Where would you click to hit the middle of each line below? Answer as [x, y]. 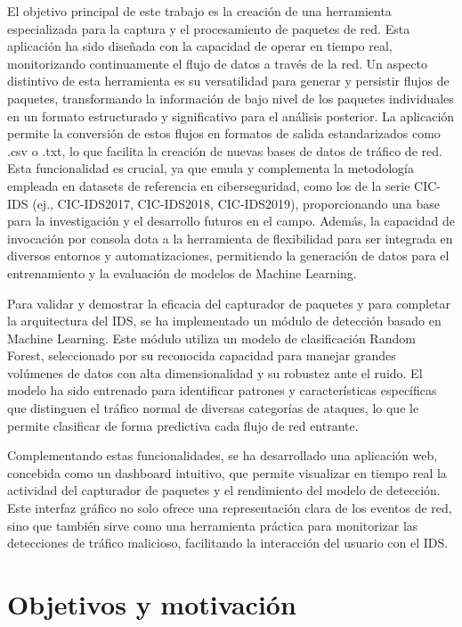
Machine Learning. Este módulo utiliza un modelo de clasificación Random [211, 338]
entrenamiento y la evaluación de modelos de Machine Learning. [182, 272]
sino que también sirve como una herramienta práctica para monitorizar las [213, 525]
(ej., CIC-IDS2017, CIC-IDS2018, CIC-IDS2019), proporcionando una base [236, 203]
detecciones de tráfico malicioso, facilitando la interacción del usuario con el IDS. [228, 543]
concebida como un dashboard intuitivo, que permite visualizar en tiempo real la [227, 472]
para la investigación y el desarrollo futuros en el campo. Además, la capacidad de [231, 221]
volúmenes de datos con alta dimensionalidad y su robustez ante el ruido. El [215, 372]
